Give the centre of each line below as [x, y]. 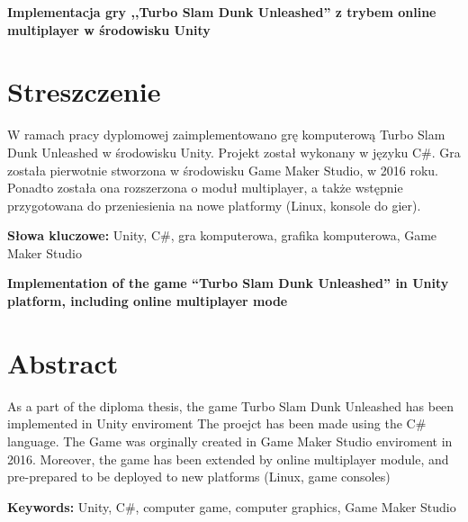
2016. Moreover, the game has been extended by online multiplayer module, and [228, 459]
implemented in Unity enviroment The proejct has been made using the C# [217, 423]
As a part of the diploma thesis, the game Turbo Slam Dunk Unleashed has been [231, 405]
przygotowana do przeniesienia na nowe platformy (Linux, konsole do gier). [214, 205]
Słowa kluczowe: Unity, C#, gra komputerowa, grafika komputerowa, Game [222, 235]
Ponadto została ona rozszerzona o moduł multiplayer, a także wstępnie [205, 188]
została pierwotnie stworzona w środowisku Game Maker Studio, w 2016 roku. [223, 170]
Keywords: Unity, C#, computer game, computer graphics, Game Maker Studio [232, 506]
